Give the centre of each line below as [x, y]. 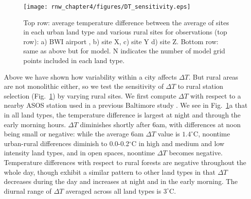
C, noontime [212, 134]
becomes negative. [196, 153]
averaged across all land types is [113, 191]
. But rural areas [213, 76]
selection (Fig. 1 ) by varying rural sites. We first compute [90, 95]
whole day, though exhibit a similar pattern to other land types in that [110, 172]
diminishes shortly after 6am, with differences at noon [160, 124]
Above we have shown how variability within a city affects [90, 76]
